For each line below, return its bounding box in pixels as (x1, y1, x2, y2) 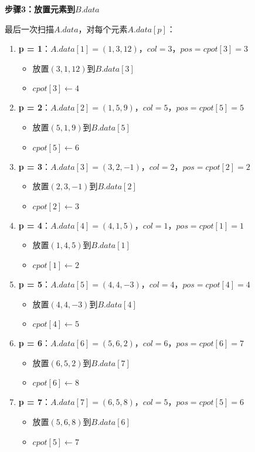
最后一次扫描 (5, 22, 54, 35)
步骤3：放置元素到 (5, 3, 76, 15)
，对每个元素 (78, 22, 128, 35)
